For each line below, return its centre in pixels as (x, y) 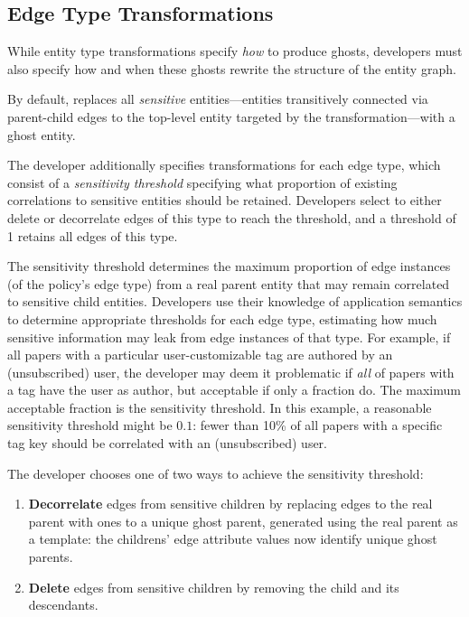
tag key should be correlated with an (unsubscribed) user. (167, 443)
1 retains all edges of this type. (93, 235)
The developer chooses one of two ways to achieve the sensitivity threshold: (216, 473)
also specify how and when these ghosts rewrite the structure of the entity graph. (232, 68)
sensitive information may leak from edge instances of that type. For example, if (229, 337)
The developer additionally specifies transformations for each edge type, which (224, 165)
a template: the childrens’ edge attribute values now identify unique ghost (233, 539)
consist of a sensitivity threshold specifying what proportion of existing (202, 182)
